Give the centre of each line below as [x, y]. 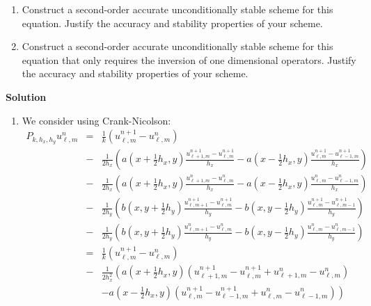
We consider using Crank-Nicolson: [96, 120]
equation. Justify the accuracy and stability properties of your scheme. [172, 23]
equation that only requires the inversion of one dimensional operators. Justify [189, 59]
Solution [26, 96]
